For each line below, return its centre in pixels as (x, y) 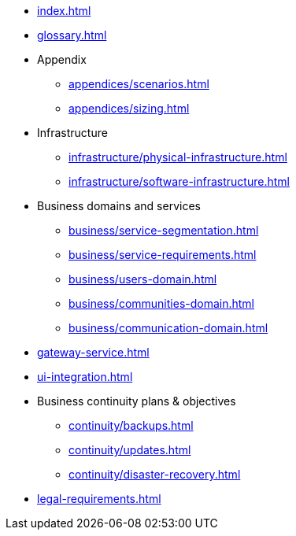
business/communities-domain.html (162, 303)
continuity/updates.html (130, 450)
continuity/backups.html (131, 425)
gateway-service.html (93, 352)
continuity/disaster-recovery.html (155, 474)
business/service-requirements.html (163, 255)
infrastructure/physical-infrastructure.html (178, 157)
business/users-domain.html (143, 279)
